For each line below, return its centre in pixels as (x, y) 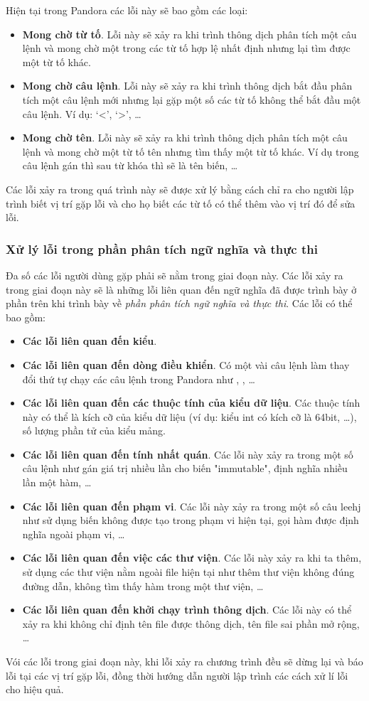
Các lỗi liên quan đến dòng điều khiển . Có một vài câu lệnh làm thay (186, 364)
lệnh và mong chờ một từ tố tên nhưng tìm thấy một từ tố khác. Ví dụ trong (191, 151)
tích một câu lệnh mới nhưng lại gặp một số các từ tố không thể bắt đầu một (192, 99)
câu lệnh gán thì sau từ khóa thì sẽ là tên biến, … (130, 165)
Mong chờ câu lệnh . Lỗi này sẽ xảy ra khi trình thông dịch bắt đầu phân (187, 86)
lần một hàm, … (57, 482)
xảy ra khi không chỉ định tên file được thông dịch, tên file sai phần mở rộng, (191, 623)
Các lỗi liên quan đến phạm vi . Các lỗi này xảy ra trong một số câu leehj (192, 506)
